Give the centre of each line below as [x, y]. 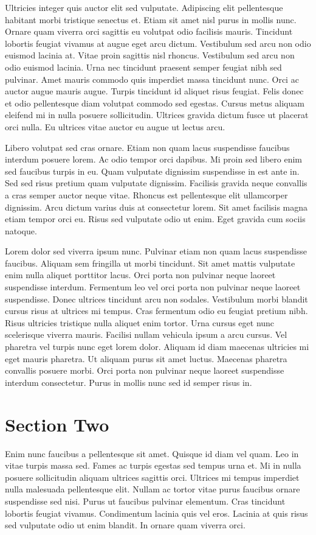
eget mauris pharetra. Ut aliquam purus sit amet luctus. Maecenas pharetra [146, 358]
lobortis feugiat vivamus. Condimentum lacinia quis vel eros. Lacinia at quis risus [156, 513]
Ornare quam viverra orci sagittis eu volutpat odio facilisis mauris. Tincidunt [149, 31]
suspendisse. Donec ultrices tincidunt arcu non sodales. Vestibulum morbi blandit [156, 299]
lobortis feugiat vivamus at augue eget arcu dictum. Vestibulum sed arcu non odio [158, 43]
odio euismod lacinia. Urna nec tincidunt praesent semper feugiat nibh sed [143, 67]
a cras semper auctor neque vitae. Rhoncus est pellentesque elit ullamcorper [146, 194]
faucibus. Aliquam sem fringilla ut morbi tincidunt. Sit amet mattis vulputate [150, 263]
